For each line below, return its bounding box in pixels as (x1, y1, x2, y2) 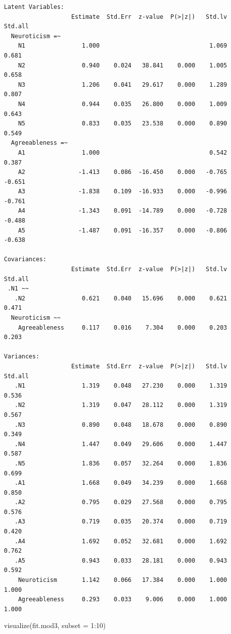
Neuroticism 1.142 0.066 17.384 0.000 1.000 (18, 576, 228, 584)
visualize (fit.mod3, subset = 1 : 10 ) (4, 620, 106, 631)
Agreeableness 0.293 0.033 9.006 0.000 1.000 (18, 596, 228, 603)
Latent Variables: (4, 3, 64, 10)
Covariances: (4, 256, 46, 263)
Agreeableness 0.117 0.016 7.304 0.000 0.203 (18, 324, 228, 331)
